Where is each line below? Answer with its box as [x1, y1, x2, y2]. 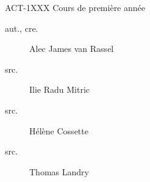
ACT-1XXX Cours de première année [5, 1, 145, 13]
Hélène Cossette [29, 124, 88, 137]
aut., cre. [5, 21, 38, 34]
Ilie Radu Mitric [29, 83, 90, 96]
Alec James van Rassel [29, 42, 114, 55]
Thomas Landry [29, 165, 89, 178]
